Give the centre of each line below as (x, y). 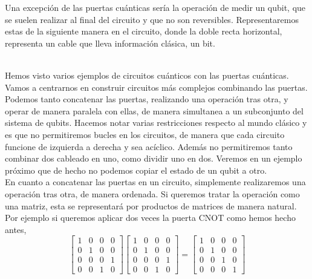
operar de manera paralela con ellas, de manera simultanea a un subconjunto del (154, 110)
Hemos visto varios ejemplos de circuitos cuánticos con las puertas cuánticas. (147, 75)
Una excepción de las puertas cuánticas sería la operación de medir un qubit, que (155, 7)
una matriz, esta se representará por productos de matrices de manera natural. (151, 205)
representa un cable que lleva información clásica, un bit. (110, 43)
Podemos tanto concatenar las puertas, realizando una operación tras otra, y (147, 99)
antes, (16, 229)
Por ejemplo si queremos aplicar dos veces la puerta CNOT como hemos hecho (150, 218)
